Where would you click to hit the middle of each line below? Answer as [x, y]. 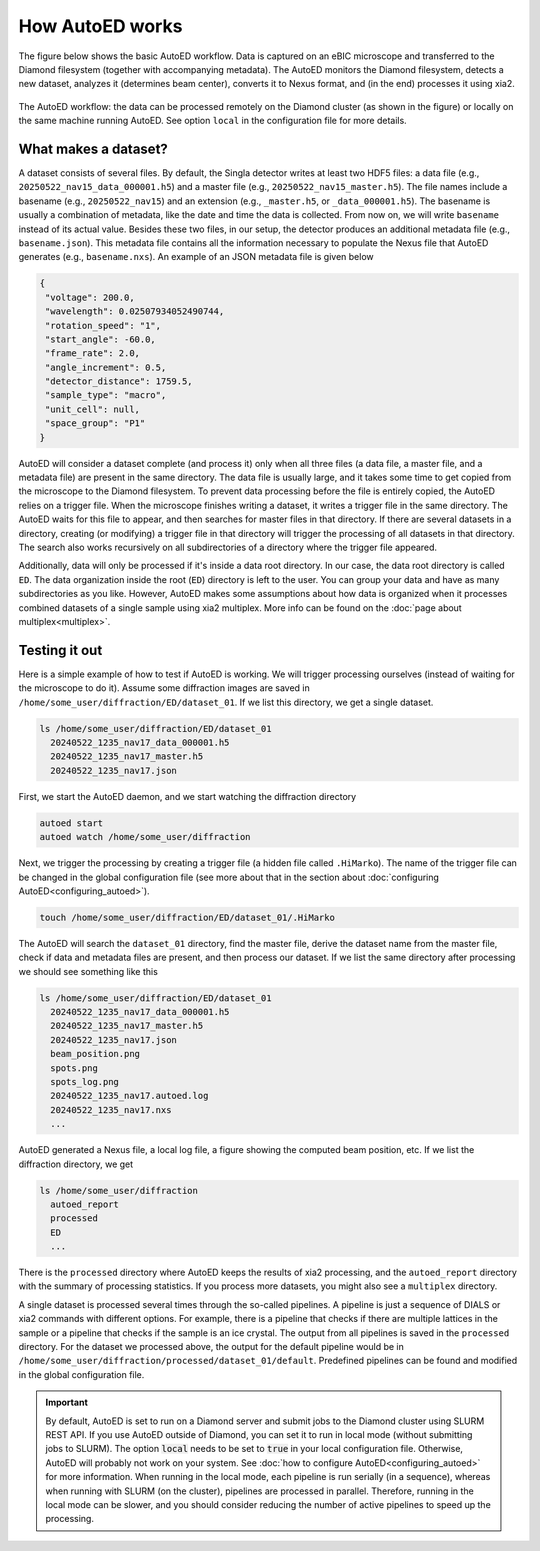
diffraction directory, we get [76, 1164]
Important [67, 1402]
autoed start [71, 823]
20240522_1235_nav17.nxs [111, 1109]
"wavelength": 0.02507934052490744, [135, 311]
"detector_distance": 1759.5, [119, 381]
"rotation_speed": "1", [103, 325]
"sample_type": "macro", [106, 395]
